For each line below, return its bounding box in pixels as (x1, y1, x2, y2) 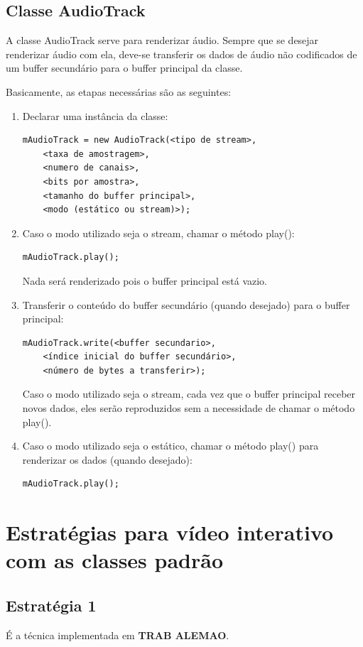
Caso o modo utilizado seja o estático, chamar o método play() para (22, 438, 319, 453)
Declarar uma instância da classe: (22, 108, 168, 123)
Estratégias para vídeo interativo (6, 518, 334, 547)
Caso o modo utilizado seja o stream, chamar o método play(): (22, 225, 295, 240)
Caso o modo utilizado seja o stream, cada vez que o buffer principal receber (22, 386, 356, 401)
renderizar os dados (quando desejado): (22, 452, 193, 467)
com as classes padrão (6, 545, 224, 575)
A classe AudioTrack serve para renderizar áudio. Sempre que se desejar (6, 33, 319, 48)
